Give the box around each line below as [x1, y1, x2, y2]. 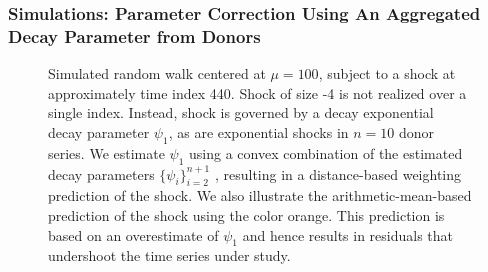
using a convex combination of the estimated [189, 142, 463, 163]
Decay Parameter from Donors [8, 23, 261, 48]
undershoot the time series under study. [48, 245, 291, 266]
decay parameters [48, 163, 155, 184]
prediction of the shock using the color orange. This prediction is [48, 204, 445, 225]
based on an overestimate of [48, 224, 219, 245]
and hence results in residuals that [242, 224, 454, 245]
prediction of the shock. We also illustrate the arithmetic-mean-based [48, 185, 472, 206]
